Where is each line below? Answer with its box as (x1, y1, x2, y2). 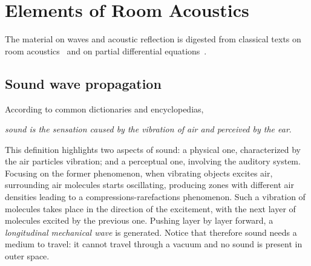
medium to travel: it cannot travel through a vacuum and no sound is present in (5, 238, 303, 250)
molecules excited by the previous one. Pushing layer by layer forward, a (5, 214, 273, 227)
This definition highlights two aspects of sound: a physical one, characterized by (5, 143, 301, 155)
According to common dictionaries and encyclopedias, (5, 102, 204, 115)
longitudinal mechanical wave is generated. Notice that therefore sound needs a (5, 225, 297, 238)
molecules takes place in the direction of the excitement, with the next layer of (5, 202, 296, 215)
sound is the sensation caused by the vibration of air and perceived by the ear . (5, 123, 292, 135)
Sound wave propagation (5, 74, 162, 92)
